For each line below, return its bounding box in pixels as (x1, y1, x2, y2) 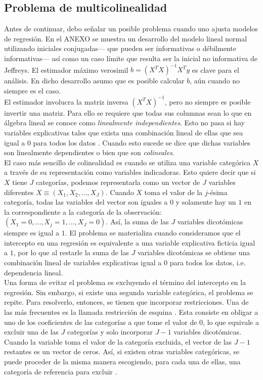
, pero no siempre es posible (164, 96, 251, 107)
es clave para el (192, 64, 239, 75)
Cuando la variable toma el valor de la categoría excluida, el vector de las (4, 336, 232, 347)
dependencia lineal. (4, 267, 63, 277)
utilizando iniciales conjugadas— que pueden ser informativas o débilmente (4, 43, 236, 54)
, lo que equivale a (203, 316, 259, 327)
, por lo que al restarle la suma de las (13, 247, 129, 258)
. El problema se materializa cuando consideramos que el (65, 227, 241, 238)
